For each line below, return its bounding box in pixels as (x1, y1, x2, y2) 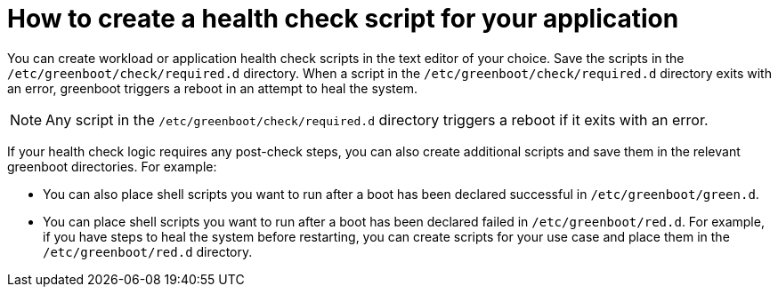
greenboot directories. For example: (7, 158, 217, 174)
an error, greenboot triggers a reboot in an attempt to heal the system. (7, 80, 417, 96)
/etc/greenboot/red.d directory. (43, 243, 253, 259)
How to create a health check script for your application (7, 4, 679, 34)
